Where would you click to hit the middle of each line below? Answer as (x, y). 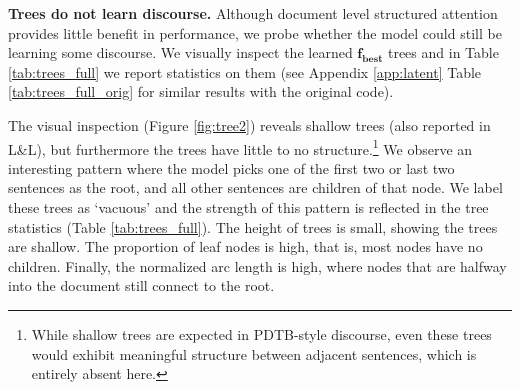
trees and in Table (443, 52)
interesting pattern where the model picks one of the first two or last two (231, 167)
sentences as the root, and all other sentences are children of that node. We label (255, 187)
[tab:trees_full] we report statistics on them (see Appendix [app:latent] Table (245, 71)
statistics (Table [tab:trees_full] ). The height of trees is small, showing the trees (253, 226)
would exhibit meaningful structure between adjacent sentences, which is (254, 353)
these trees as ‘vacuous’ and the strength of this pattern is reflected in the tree (248, 207)
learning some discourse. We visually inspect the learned (180, 52)
